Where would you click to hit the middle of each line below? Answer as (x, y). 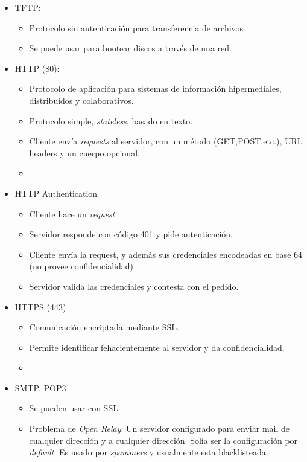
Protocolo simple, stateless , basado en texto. (111, 120)
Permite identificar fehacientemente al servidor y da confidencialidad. (157, 347)
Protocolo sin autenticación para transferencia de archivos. (138, 27)
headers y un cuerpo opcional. (84, 152)
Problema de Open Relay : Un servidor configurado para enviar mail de (160, 428)
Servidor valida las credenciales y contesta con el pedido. (134, 286)
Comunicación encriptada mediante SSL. (104, 327)
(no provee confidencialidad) (81, 266)
